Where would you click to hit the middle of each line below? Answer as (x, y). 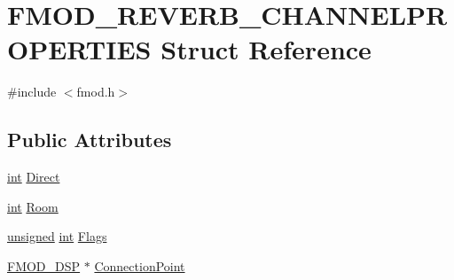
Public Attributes (90, 140)
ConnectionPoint (140, 265)
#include (32, 92)
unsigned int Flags (57, 236)
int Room (33, 206)
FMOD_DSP (44, 265)
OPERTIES (79, 49)
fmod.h (96, 92)
